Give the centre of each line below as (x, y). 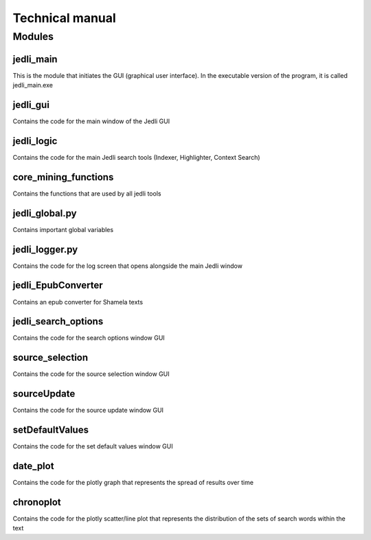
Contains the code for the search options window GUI (89, 338)
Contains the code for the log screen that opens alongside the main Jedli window (128, 266)
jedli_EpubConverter (58, 285)
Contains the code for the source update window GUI (88, 411)
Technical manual (64, 18)
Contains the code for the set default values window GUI (93, 446)
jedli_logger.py (45, 249)
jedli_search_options (58, 321)
